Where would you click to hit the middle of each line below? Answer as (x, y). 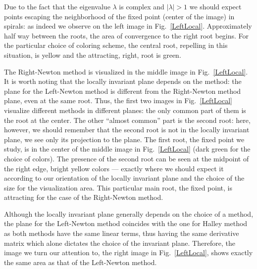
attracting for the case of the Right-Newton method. (84, 197)
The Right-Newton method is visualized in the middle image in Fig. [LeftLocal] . (126, 71)
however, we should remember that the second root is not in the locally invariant (127, 130)
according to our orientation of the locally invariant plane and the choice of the (124, 178)
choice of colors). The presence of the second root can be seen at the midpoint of (127, 158)
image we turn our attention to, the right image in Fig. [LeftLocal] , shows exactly (128, 252)
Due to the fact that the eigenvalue (57, 6)
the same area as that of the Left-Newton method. (80, 262)
